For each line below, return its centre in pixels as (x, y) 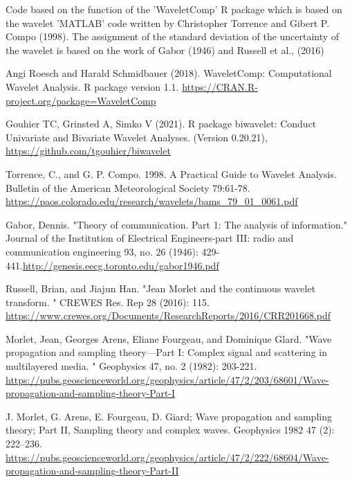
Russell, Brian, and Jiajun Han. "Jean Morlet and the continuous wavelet (161, 288)
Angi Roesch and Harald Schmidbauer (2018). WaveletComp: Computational (169, 73)
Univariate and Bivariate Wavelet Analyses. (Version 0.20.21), (137, 137)
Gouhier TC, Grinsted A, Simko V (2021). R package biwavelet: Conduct (161, 124)
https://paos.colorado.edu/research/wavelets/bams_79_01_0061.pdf (152, 201)
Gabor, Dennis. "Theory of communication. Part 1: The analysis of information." (177, 224)
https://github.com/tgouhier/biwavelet (88, 151)
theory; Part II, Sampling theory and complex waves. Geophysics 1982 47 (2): (170, 430)
